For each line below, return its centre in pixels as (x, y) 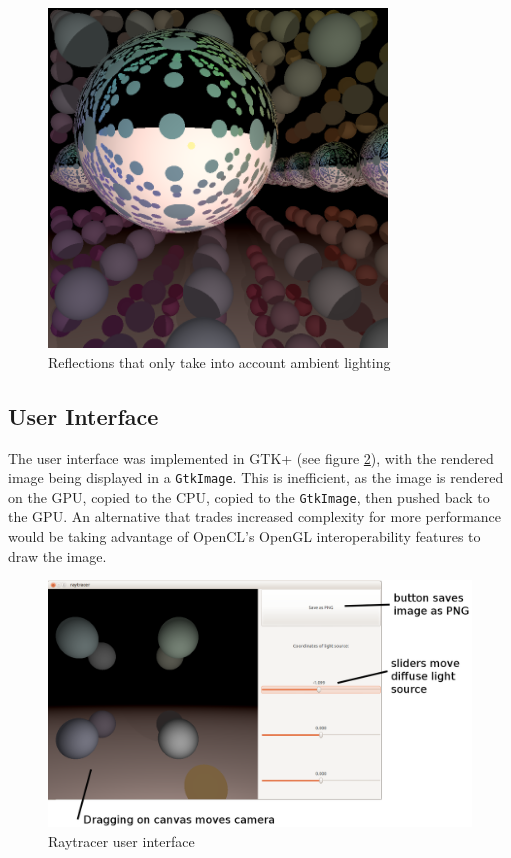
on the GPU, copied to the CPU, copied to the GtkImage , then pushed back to (249, 496)
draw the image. (57, 555)
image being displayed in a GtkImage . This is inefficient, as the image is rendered (256, 477)
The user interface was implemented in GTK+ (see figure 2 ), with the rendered (251, 457)
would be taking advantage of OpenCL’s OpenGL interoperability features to (244, 536)
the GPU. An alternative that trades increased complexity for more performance (255, 516)
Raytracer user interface (121, 840)
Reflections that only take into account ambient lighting (219, 361)
